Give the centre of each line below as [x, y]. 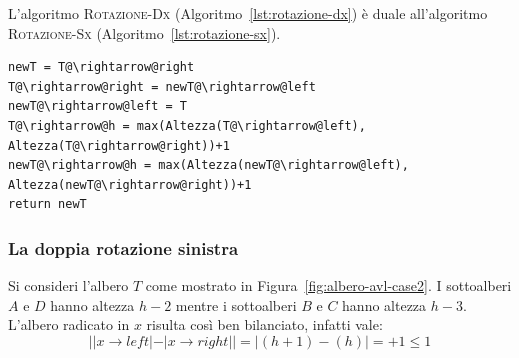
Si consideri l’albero [68, 285]
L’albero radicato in [69, 324]
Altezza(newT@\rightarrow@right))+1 [130, 184]
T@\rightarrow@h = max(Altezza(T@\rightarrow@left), [187, 125]
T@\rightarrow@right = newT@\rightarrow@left [162, 86]
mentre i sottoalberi [236, 304]
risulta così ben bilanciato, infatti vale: [264, 324]
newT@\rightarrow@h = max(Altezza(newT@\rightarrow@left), [208, 165]
